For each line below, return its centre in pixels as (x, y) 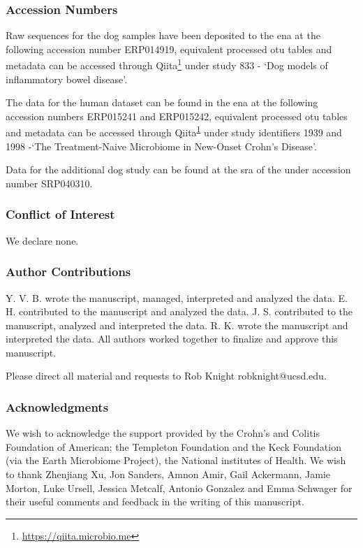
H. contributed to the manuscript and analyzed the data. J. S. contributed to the (179, 311)
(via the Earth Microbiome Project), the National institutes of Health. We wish (176, 460)
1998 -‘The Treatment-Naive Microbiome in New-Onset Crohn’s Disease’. (161, 146)
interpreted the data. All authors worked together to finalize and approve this (172, 339)
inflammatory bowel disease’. (67, 79)
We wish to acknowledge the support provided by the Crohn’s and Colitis (163, 433)
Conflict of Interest (60, 214)
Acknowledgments (57, 406)
